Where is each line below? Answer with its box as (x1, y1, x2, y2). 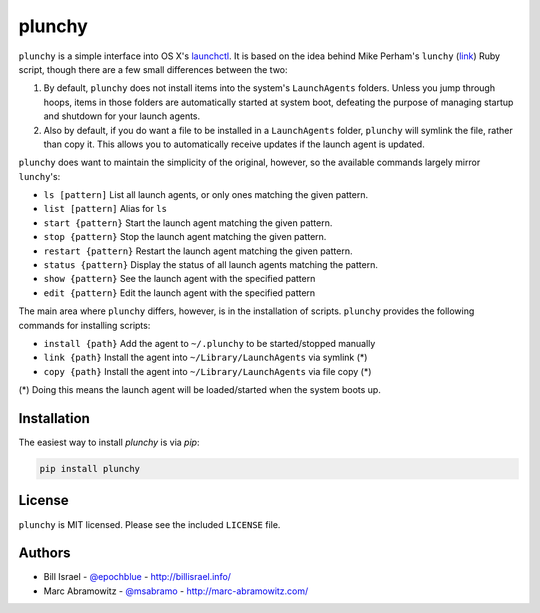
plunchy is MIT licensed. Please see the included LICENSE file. (18, 518, 281, 530)
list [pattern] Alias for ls (43, 203, 167, 215)
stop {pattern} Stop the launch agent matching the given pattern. (43, 231, 327, 243)
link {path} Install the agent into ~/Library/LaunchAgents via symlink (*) (43, 351, 368, 364)
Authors (18, 545, 71, 562)
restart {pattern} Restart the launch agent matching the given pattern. (43, 245, 353, 257)
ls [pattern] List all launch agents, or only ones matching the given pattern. (43, 189, 369, 201)
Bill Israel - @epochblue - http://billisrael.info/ (43, 571, 232, 583)
